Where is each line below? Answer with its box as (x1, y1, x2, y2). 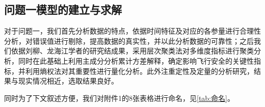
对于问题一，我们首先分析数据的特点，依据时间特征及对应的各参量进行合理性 (4, 25, 261, 36)
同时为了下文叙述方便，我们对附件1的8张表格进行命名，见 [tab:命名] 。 (4, 92, 234, 103)
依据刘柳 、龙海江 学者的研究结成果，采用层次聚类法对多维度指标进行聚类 (11, 45, 254, 56)
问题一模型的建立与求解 (4, 2, 122, 17)
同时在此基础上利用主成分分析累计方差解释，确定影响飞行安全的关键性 (18, 55, 254, 66)
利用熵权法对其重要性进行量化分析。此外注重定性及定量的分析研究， (25, 65, 254, 76)
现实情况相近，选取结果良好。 (18, 75, 118, 86)
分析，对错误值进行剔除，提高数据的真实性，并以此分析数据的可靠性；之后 (4, 35, 254, 46)
